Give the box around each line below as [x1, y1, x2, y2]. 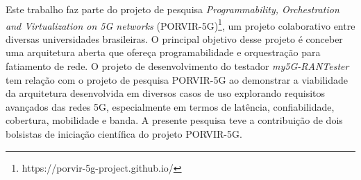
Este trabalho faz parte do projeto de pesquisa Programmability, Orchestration [6, 2, 339, 16]
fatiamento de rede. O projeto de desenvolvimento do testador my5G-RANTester [6, 59, 349, 73]
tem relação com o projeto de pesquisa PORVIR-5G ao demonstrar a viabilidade [6, 72, 348, 87]
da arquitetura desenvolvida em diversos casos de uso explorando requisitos [6, 86, 326, 100]
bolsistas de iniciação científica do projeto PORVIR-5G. [6, 127, 242, 141]
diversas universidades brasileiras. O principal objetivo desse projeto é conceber [6, 31, 343, 46]
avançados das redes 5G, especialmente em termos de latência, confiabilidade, [6, 99, 335, 114]
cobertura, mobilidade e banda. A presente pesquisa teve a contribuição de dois [6, 113, 343, 127]
